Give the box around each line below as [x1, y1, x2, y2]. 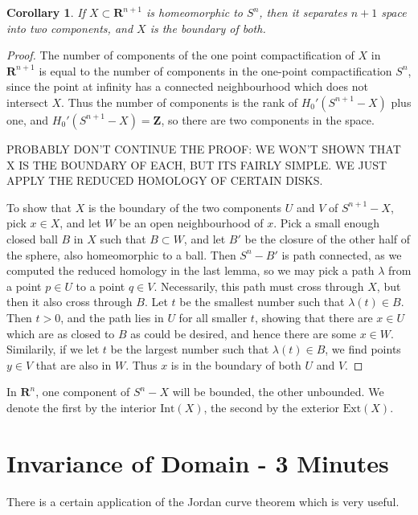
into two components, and [6, 19, 133, 36]
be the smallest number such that [179, 293, 345, 310]
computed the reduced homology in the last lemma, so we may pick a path [6, 262, 375, 279]
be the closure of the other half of [244, 230, 411, 247]
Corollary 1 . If [6, 4, 85, 20]
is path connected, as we [281, 246, 402, 263]
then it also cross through [6, 293, 133, 310]
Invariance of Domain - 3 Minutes [6, 446, 389, 479]
